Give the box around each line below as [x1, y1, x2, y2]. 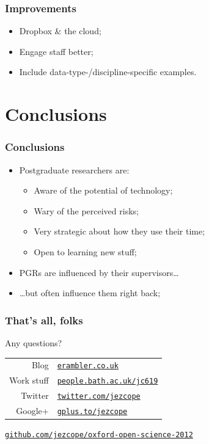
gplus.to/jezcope [57, 407, 128, 417]
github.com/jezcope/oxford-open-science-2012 [5, 431, 193, 440]
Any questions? [5, 336, 62, 349]
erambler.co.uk [57, 362, 119, 371]
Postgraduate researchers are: [19, 163, 130, 176]
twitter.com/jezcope [57, 392, 141, 401]
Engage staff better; [19, 45, 94, 57]
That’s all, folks [5, 312, 83, 327]
